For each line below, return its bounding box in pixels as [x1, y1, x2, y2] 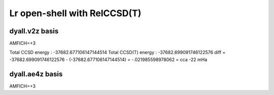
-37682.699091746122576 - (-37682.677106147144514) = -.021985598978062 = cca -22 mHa [9, 56, 208, 63]
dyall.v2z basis [9, 27, 59, 35]
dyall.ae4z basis [9, 70, 63, 78]
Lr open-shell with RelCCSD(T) [9, 8, 142, 19]
